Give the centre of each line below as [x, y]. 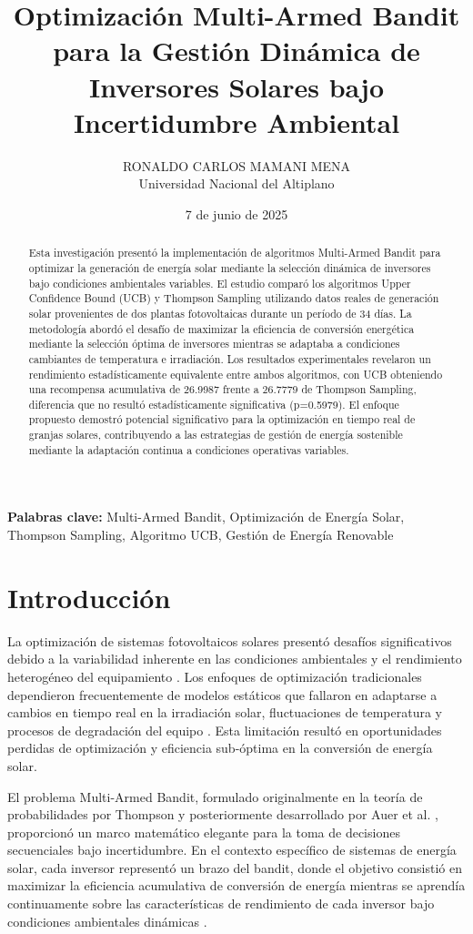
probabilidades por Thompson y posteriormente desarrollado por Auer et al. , [223, 814]
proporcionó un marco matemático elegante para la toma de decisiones [204, 832]
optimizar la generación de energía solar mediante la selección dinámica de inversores [230, 267]
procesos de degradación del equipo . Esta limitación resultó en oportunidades [225, 730]
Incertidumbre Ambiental [236, 122]
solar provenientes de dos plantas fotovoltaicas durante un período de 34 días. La [220, 313]
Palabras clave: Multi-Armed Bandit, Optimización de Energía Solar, [206, 517]
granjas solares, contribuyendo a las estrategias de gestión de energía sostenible [216, 435]
